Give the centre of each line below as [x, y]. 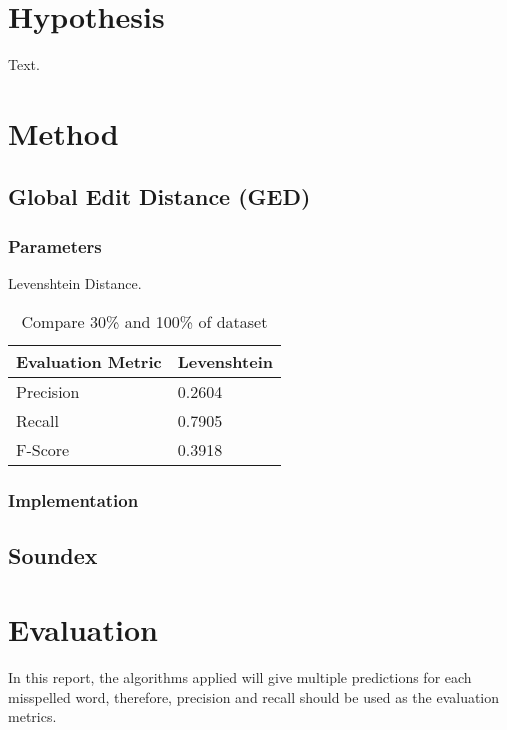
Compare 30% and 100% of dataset [144, 321]
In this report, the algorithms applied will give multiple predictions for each [240, 677]
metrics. [32, 716]
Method [63, 132]
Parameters [55, 245]
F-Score [43, 449]
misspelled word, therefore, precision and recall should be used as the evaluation [254, 696]
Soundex [53, 554]
